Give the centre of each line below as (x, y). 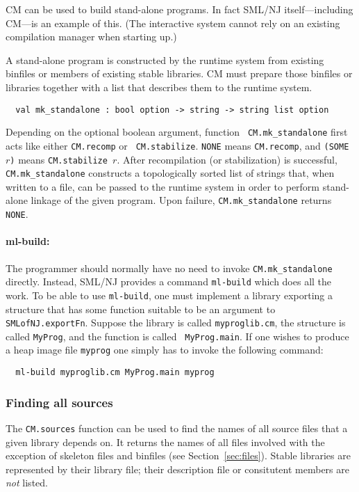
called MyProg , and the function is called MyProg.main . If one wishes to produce (177, 336)
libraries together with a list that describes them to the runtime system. (159, 87)
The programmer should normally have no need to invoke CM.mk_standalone (169, 268)
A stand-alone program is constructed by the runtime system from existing (165, 59)
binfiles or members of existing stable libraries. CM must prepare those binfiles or (179, 73)
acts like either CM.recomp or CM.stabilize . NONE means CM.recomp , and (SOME (177, 145)
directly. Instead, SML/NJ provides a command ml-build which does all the (169, 281)
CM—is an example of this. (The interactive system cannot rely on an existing (173, 23)
